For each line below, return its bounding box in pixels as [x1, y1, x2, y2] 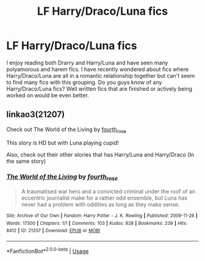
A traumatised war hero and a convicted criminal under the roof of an [21, 188, 196, 195]
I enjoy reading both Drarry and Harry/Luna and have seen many [6, 59, 168, 66]
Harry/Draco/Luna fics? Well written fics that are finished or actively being [6, 85, 193, 93]
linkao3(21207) [6, 109, 65, 120]
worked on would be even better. [6, 91, 90, 99]
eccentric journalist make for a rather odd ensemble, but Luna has [21, 194, 188, 202]
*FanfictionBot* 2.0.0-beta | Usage [6, 246, 89, 255]
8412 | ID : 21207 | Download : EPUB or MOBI [6, 228, 101, 234]
